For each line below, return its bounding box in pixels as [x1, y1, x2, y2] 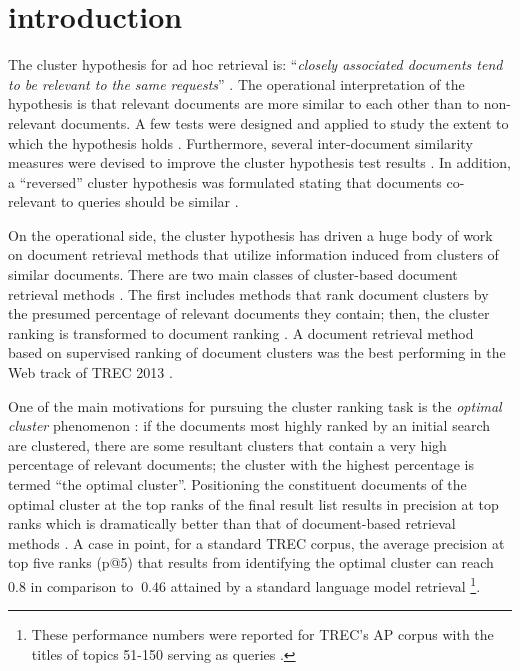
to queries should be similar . [60, 191, 239, 212]
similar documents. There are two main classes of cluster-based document [8, 264, 458, 285]
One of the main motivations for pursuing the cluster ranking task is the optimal [8, 395, 502, 416]
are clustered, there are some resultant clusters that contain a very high [8, 434, 447, 455]
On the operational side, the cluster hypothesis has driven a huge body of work [8, 224, 493, 245]
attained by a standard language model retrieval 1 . [170, 572, 481, 596]
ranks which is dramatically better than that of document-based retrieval [8, 513, 456, 534]
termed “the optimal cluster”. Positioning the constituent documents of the [8, 474, 467, 494]
